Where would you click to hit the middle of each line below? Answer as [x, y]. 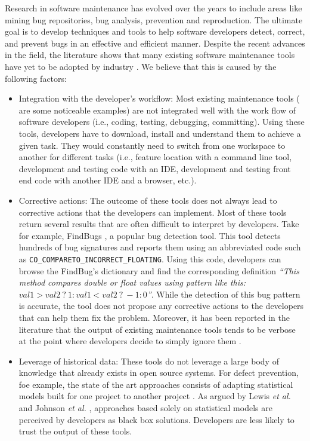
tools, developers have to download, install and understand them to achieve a [160, 133]
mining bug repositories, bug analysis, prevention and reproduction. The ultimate [154, 19]
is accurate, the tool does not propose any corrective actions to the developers [161, 306]
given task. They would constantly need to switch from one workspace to [152, 145]
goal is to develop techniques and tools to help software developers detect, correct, [155, 31]
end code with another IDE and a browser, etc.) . [108, 180]
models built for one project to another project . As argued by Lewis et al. [155, 396]
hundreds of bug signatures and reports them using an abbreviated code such [160, 247]
